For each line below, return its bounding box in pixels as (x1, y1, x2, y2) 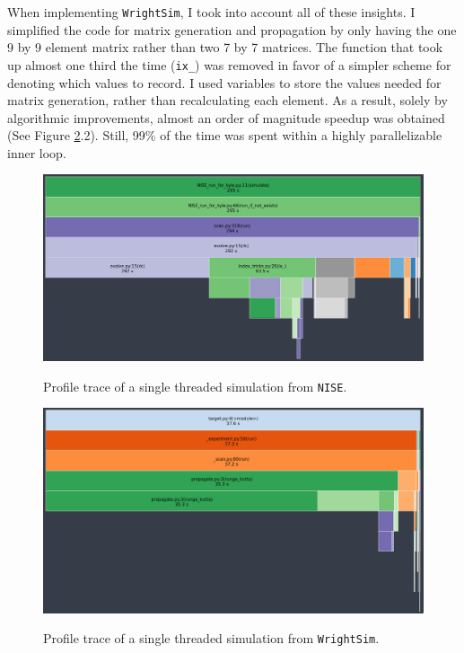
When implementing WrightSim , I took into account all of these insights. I (7, 3, 416, 21)
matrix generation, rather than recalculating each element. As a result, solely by (7, 91, 448, 110)
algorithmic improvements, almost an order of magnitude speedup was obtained (7, 108, 445, 127)
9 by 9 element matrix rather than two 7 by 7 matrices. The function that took (7, 38, 443, 57)
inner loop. (7, 143, 66, 162)
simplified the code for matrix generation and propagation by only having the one (7, 20, 457, 39)
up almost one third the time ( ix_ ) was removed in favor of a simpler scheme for (7, 55, 451, 74)
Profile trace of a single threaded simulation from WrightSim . (43, 629, 380, 648)
